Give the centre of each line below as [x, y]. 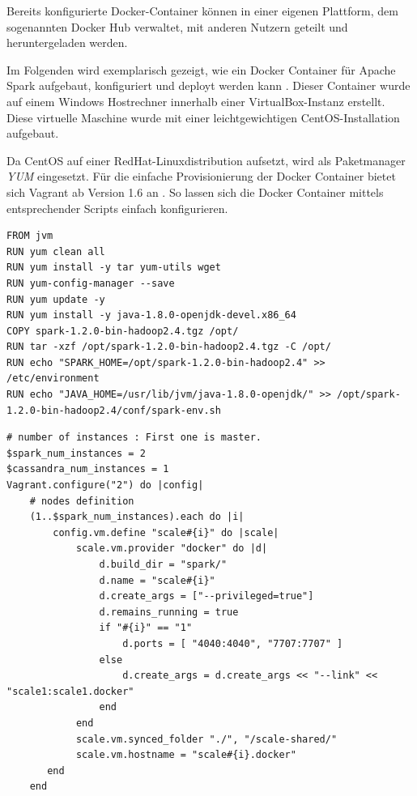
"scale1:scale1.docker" [70, 691]
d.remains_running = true [169, 612]
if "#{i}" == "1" [146, 628]
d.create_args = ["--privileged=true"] [206, 596]
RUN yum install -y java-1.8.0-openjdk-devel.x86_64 [151, 315]
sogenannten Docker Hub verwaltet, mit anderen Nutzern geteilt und [177, 26]
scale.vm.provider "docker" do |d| [172, 549]
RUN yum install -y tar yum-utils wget [114, 268]
